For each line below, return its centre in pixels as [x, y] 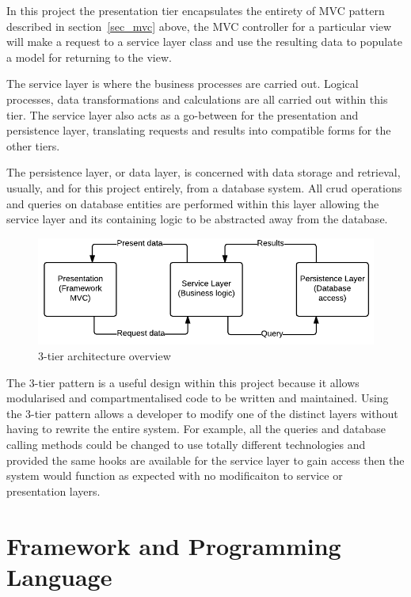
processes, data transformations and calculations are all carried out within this [197, 99]
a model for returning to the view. [89, 57]
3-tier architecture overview [105, 356]
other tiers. [33, 145]
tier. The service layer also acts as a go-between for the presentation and [183, 114]
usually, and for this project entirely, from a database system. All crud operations [204, 187]
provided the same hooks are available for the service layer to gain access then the [205, 460]
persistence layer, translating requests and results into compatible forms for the [199, 130]
